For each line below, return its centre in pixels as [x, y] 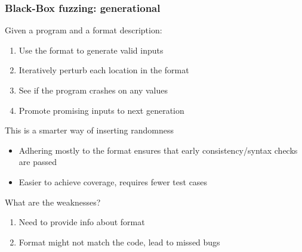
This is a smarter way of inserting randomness [89, 130]
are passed [38, 162]
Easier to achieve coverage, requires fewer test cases [113, 181]
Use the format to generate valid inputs [91, 50]
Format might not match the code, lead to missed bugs [119, 242]
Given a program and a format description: [84, 30]
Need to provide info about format [82, 222]
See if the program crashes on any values [93, 90]
